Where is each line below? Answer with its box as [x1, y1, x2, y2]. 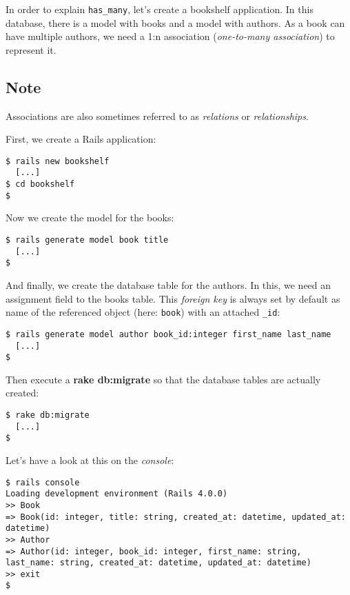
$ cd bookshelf [6, 179, 75, 190]
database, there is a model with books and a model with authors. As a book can [6, 15, 345, 30]
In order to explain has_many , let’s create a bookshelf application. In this [6, 2, 313, 16]
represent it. [6, 42, 56, 57]
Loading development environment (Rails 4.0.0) [6, 489, 228, 499]
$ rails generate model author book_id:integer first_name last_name [6, 329, 331, 339]
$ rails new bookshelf [6, 156, 110, 166]
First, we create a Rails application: [6, 132, 156, 146]
